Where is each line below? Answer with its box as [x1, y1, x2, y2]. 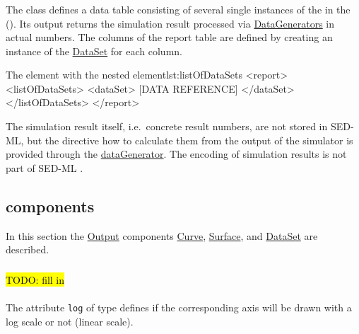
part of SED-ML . [6, 160, 83, 175]
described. [6, 242, 49, 257]
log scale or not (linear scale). [6, 313, 134, 328]
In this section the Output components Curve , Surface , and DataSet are [6, 228, 318, 243]
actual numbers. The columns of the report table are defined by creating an [6, 30, 333, 45]
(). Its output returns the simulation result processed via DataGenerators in [6, 16, 335, 30]
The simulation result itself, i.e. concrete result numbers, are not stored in [6, 119, 328, 134]
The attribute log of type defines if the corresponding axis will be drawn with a [6, 299, 352, 314]
